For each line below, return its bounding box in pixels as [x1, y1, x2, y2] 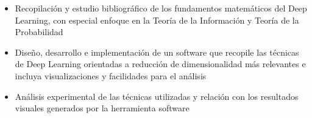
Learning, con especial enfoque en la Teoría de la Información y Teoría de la [15, 13, 299, 26]
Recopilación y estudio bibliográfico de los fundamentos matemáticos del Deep [15, 2, 307, 14]
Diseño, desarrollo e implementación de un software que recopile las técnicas [15, 45, 299, 58]
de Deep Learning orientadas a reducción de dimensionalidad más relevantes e [15, 57, 306, 70]
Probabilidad [15, 25, 63, 38]
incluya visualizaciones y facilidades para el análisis [15, 69, 207, 82]
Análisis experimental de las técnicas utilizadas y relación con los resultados [15, 90, 299, 102]
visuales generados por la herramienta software [15, 102, 190, 114]
